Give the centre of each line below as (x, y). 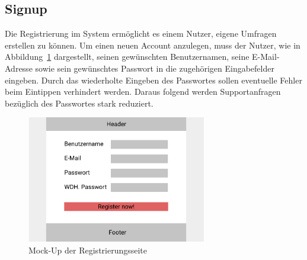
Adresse (19, 68)
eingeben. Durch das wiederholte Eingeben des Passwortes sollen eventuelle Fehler (153, 80)
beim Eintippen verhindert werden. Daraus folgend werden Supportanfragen (143, 92)
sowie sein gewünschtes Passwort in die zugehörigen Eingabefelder (155, 68)
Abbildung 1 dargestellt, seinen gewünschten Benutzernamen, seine (127, 57)
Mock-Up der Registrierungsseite (88, 250)
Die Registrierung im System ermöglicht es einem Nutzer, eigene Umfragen (141, 33)
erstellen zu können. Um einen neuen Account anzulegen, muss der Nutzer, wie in (153, 45)
